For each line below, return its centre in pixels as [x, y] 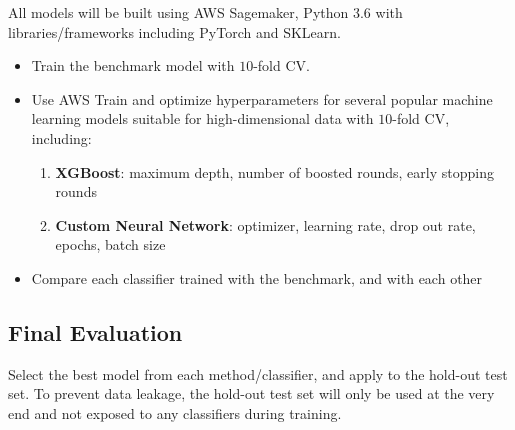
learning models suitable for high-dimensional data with [202, 118]
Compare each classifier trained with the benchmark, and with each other [257, 277]
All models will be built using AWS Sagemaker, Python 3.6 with [205, 12]
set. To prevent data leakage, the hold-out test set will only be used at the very [251, 393]
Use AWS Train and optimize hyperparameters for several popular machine [262, 98]
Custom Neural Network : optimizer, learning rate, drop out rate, [265, 224]
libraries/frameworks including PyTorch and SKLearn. [174, 31]
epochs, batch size [110, 244]
